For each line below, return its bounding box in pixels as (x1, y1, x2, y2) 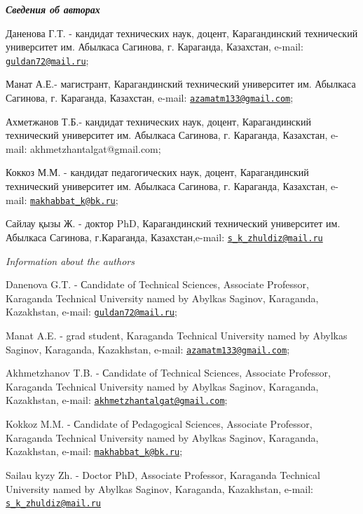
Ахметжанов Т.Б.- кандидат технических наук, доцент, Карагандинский (6, 114, 311, 128)
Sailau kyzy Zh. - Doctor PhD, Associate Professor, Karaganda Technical (6, 467, 320, 482)
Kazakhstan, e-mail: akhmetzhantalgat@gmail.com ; (6, 393, 228, 407)
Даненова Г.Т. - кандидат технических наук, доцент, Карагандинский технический (6, 25, 358, 40)
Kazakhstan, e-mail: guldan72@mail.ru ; (6, 304, 177, 319)
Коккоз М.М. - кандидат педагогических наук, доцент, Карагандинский (6, 165, 309, 180)
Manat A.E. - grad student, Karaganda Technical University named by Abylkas (6, 328, 348, 342)
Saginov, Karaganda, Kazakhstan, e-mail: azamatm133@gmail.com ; (6, 341, 290, 356)
